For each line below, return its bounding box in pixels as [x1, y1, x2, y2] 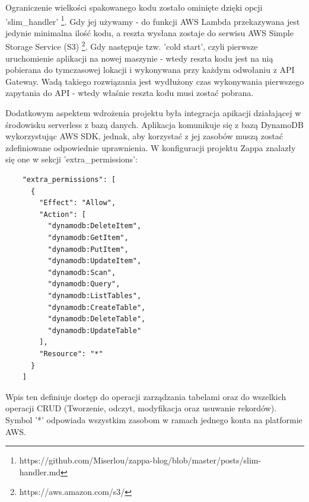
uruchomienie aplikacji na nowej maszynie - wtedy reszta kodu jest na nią [5, 52, 273, 64]
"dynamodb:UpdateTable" [47, 326, 142, 335]
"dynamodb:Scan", [47, 268, 116, 277]
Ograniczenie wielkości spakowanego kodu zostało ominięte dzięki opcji [5, 1, 263, 13]
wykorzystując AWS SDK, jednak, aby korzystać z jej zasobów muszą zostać [5, 130, 283, 142]
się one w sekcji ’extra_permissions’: [5, 153, 138, 165]
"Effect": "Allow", [39, 199, 116, 207]
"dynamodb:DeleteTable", [47, 315, 146, 324]
